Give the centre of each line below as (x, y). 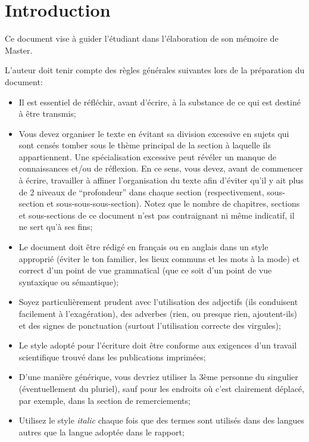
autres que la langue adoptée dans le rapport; (102, 432)
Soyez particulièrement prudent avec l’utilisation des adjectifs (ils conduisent (158, 302)
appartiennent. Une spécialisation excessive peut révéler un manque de (147, 156)
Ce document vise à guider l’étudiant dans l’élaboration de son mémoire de (142, 38)
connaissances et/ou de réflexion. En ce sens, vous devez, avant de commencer (161, 168)
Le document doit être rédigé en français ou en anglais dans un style (143, 247)
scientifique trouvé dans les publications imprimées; (112, 357)
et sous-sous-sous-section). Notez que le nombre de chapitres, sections (173, 203)
